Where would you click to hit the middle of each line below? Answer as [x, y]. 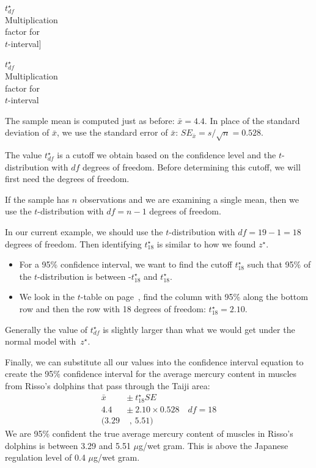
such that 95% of [279, 264]
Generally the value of [46, 329]
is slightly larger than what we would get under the [199, 329]
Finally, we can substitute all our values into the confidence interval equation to [154, 361]
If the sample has [37, 199]
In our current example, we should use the [84, 232]
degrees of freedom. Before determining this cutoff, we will [192, 166]
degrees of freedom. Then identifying [73, 243]
